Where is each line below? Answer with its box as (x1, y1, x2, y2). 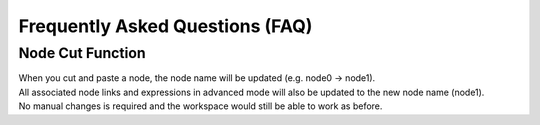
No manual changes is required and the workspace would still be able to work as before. (18, 100, 383, 112)
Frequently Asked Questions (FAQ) (18, 15, 313, 37)
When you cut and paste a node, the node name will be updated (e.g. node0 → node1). (18, 72, 376, 84)
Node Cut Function (18, 44, 146, 62)
